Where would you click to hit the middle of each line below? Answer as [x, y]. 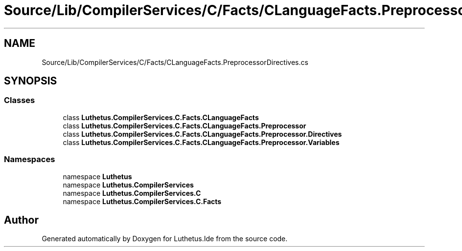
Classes [20, 100]
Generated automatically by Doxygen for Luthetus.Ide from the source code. [165, 239]
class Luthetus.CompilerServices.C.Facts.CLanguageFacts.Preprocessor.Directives [202, 134]
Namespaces [30, 159]
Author [21, 220]
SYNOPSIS [31, 81]
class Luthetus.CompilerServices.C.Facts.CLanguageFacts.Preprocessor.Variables [201, 142]
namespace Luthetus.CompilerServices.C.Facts [142, 201]
